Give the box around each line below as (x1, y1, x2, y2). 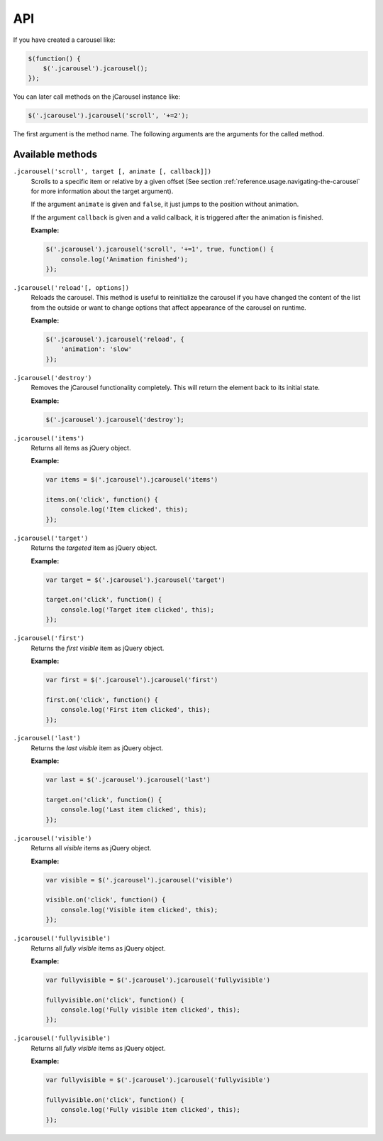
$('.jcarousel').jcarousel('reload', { (45, 335, 184, 344)
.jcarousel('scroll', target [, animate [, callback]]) (13, 168, 212, 175)
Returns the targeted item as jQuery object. (30, 544, 157, 552)
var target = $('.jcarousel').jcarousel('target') (45, 575, 226, 584)
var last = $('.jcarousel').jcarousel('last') (45, 776, 211, 784)
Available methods (13, 148, 98, 161)
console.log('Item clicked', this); (60, 505, 188, 514)
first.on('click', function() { (45, 696, 159, 703)
